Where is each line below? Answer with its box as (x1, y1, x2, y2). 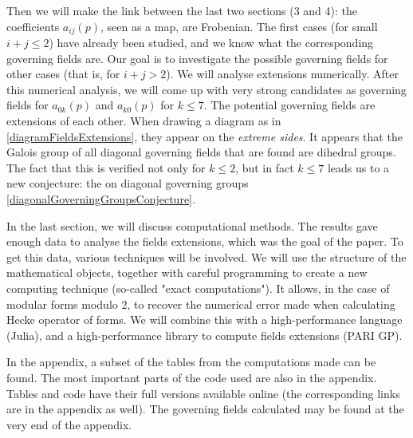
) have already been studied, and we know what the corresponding (49, 34, 374, 51)
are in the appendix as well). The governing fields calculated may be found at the (6, 401, 404, 417)
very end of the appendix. (6, 416, 132, 432)
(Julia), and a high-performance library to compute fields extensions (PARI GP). (6, 326, 403, 343)
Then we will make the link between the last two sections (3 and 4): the (6, 2, 357, 18)
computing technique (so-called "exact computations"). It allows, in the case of (6, 279, 390, 296)
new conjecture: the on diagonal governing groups (6, 175, 249, 191)
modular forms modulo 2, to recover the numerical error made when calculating (6, 295, 395, 312)
